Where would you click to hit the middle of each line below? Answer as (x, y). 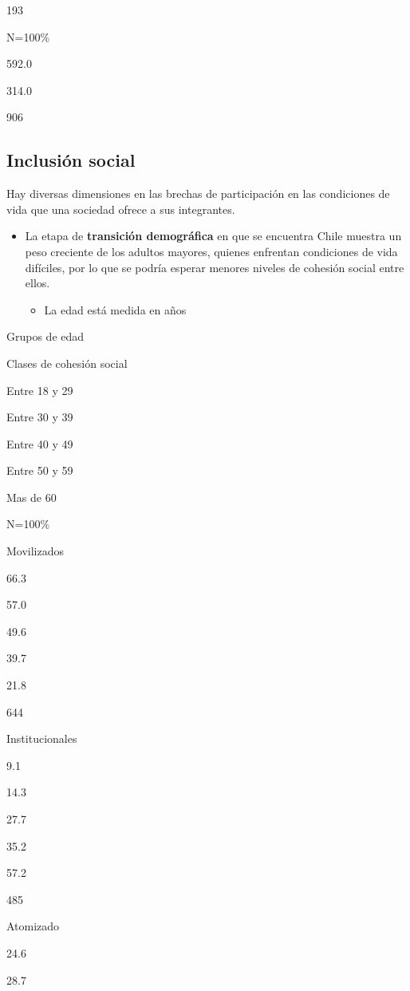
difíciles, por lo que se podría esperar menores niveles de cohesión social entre (215, 267)
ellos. (37, 283)
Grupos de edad (45, 336)
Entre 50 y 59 (40, 470)
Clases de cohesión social (67, 363)
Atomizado (33, 926)
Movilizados (35, 551)
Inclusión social (71, 160)
